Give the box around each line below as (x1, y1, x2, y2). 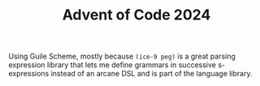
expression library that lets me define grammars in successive (8, 60, 217, 70)
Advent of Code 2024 (62, 6, 211, 24)
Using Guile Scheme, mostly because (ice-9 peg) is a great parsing (8, 51, 236, 62)
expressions (8, 69, 50, 79)
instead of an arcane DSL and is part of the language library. (50, 69, 253, 79)
